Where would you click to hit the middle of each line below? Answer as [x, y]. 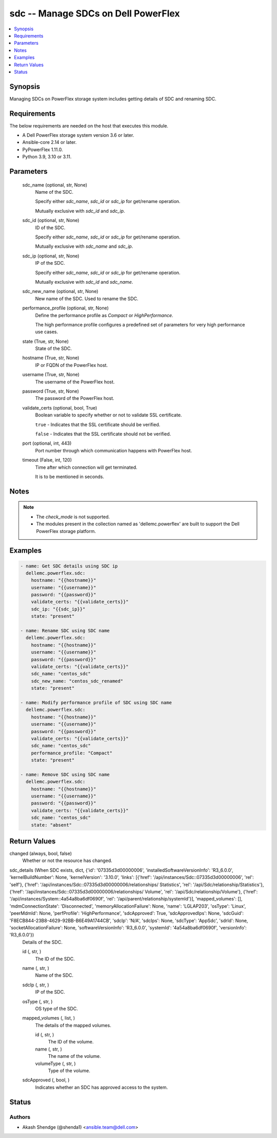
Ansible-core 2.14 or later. [50, 142]
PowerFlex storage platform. [66, 531]
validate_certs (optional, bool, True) [60, 408]
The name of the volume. [74, 1056]
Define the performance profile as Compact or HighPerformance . [104, 315]
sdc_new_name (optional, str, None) [60, 291]
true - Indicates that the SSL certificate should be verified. [98, 425]
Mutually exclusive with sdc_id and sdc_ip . [80, 211]
